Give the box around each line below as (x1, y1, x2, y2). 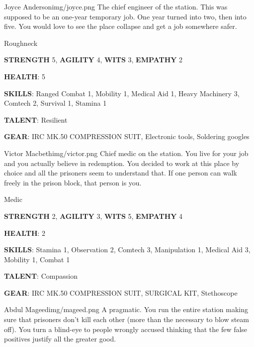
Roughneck (4, 37, 38, 48)
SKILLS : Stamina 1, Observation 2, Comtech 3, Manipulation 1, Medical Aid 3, (4, 244, 251, 255)
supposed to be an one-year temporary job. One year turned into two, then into (4, 11, 247, 21)
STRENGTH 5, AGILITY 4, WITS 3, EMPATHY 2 (4, 54, 183, 65)
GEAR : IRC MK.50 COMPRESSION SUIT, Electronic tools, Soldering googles (4, 131, 250, 142)
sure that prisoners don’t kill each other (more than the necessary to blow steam (4, 314, 249, 325)
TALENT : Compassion (4, 271, 78, 281)
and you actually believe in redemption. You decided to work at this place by (4, 158, 240, 168)
